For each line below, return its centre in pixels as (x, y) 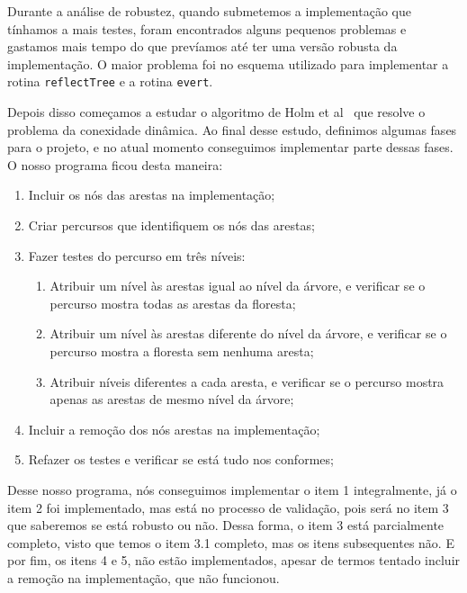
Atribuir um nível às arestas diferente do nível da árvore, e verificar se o (248, 333)
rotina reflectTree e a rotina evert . (110, 81)
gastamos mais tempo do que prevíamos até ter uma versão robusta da (202, 46)
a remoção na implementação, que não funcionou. (144, 577)
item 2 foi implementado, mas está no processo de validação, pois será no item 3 (228, 507)
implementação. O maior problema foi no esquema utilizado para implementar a (228, 63)
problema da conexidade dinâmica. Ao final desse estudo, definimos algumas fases (232, 129)
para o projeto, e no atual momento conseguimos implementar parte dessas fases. (230, 147)
